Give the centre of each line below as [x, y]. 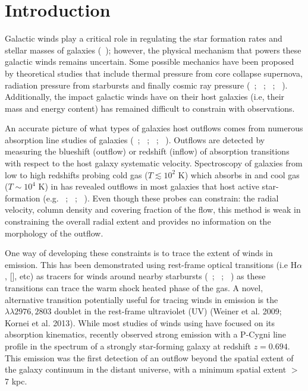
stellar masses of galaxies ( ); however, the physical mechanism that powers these [153, 50]
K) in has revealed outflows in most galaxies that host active [149, 186]
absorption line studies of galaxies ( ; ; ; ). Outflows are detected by [135, 139]
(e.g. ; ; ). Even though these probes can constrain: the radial [161, 198]
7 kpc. [16, 381]
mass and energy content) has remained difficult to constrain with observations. [150, 108]
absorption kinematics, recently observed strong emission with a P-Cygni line [145, 334]
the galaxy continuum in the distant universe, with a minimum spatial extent [146, 369]
